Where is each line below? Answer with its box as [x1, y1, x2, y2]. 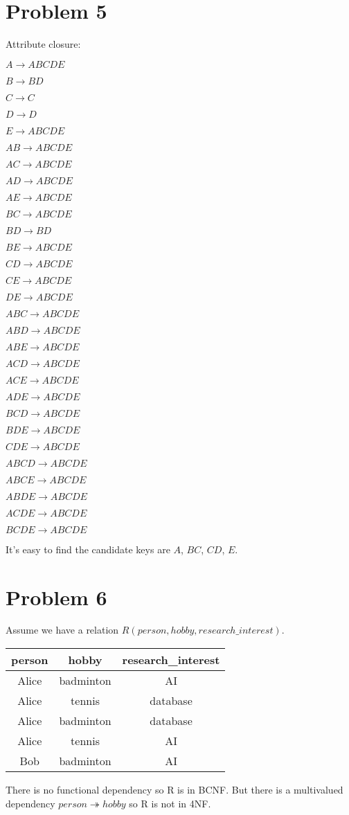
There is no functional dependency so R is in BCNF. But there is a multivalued [6, 782, 343, 797]
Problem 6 [6, 582, 107, 611]
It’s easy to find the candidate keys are [6, 541, 170, 556]
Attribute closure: [6, 37, 81, 51]
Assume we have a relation [6, 623, 119, 637]
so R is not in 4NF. [129, 796, 211, 810]
